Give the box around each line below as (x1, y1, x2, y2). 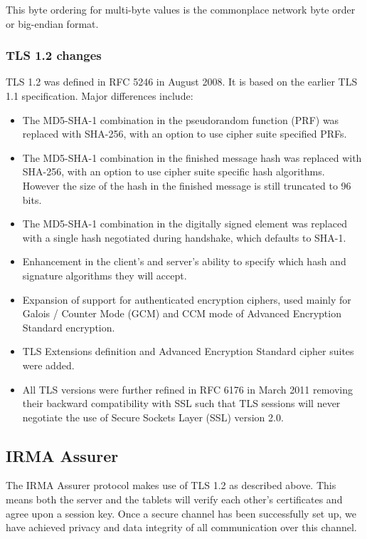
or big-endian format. (6, 16, 99, 31)
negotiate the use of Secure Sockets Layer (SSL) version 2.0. (22, 409, 284, 424)
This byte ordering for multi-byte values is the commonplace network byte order (6, 2, 356, 16)
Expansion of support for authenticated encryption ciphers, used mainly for (22, 292, 351, 307)
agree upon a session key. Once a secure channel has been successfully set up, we (6, 505, 357, 520)
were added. (22, 357, 75, 372)
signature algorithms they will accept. (22, 267, 187, 282)
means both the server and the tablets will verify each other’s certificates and (6, 492, 343, 507)
